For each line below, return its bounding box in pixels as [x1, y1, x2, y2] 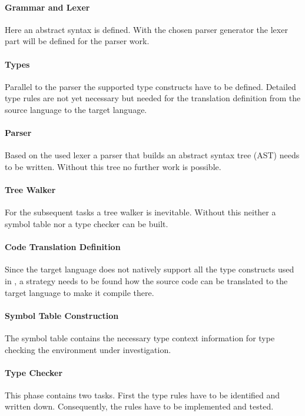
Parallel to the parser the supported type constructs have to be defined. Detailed [5, 80, 296, 92]
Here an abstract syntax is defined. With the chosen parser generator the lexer [5, 23, 288, 35]
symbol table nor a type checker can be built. [5, 217, 168, 229]
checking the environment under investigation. [5, 343, 171, 355]
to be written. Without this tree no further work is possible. [5, 160, 221, 172]
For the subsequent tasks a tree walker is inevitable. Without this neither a [5, 206, 276, 218]
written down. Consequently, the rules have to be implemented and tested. [5, 400, 274, 412]
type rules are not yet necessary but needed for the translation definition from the [5, 92, 301, 104]
